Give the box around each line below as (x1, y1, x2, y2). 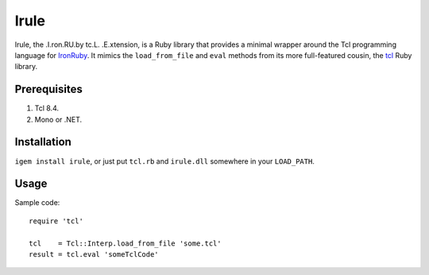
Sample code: (14, 198, 60, 207)
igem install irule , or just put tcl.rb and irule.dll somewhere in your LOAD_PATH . (14, 156, 315, 166)
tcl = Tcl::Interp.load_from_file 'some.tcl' (29, 238, 222, 248)
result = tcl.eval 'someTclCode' (29, 250, 159, 258)
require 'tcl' (29, 216, 83, 226)
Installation (14, 135, 71, 149)
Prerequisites (14, 83, 83, 96)
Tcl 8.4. (34, 103, 60, 113)
